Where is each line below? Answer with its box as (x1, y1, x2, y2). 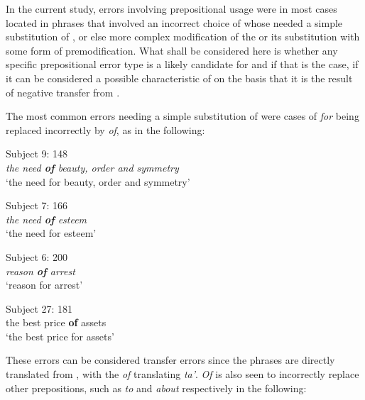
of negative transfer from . (6, 84, 120, 99)
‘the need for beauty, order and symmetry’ (6, 174, 190, 189)
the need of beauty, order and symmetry (6, 160, 179, 174)
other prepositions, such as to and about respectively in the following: (6, 380, 307, 395)
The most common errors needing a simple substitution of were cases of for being (6, 109, 359, 123)
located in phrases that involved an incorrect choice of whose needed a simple (6, 15, 343, 30)
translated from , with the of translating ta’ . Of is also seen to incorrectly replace (6, 367, 359, 382)
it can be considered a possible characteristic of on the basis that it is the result (6, 70, 353, 85)
